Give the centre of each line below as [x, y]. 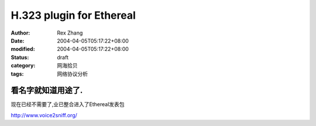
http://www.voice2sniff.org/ [44, 115]
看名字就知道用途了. [47, 91]
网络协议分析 [72, 74]
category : [23, 66]
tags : [17, 74]
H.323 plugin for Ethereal [73, 15]
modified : [23, 49]
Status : [20, 57]
